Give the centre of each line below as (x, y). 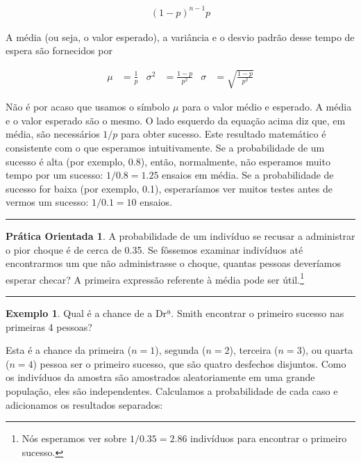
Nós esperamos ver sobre (74, 438)
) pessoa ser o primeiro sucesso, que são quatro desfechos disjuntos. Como (190, 363)
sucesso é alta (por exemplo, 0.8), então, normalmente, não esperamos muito (168, 161)
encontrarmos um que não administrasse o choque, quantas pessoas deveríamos (174, 263)
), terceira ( (254, 350)
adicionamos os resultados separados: (84, 404)
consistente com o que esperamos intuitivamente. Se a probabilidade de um (165, 148)
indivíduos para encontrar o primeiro (269, 438)
